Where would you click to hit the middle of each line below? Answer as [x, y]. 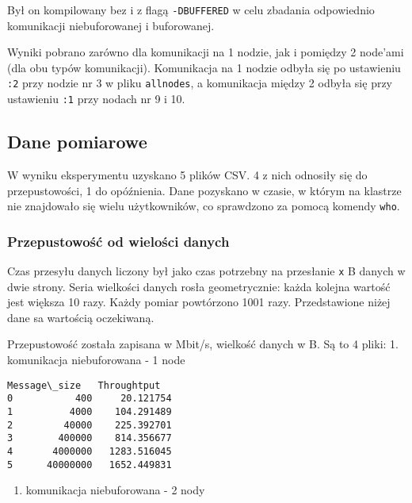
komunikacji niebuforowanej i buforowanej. [111, 25]
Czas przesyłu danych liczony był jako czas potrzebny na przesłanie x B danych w [206, 271]
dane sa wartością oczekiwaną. [81, 317]
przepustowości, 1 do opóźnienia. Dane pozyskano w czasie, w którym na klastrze [204, 190]
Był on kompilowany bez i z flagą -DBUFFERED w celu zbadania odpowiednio [191, 10]
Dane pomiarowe [77, 142]
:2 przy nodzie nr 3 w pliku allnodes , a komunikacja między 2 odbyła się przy [200, 83]
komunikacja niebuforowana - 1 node [96, 360]
